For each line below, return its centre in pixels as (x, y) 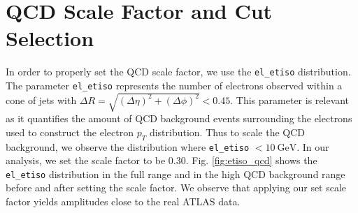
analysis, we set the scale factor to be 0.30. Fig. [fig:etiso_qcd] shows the (162, 160)
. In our (313, 146)
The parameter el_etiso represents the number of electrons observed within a (174, 85)
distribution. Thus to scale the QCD (227, 132)
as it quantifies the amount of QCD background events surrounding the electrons (179, 118)
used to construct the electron (70, 132)
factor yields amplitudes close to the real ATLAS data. (123, 201)
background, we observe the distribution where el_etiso (128, 146)
